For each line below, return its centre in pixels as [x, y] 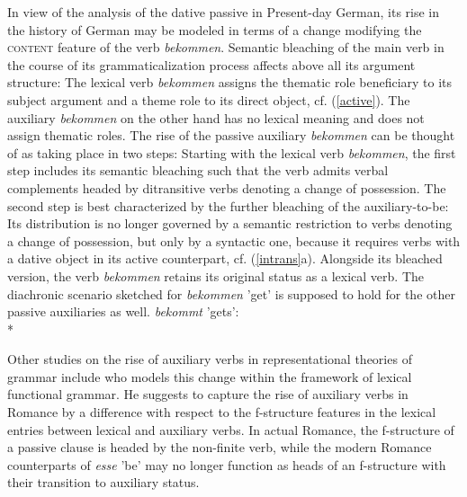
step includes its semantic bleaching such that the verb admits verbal [198, 170]
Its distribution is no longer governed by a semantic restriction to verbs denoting [230, 223]
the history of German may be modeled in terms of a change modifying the [215, 29]
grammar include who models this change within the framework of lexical [210, 376]
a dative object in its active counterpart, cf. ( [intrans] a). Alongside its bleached [225, 258]
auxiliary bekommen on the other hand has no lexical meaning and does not [216, 117]
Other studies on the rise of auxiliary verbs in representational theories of [210, 359]
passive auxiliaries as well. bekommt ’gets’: [123, 311]
